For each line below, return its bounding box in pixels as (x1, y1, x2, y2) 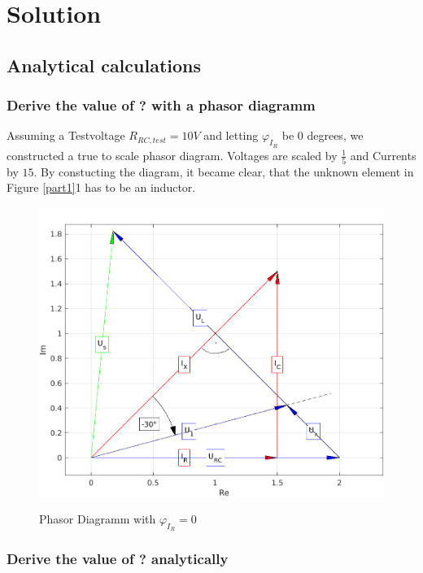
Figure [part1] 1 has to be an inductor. (7, 179, 196, 196)
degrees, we (307, 127, 364, 144)
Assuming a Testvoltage (7, 127, 125, 144)
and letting (203, 127, 259, 144)
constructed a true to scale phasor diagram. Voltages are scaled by (7, 146, 338, 163)
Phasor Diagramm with (39, 510, 156, 527)
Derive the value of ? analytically (7, 549, 229, 569)
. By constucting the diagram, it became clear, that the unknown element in (33, 163, 414, 180)
